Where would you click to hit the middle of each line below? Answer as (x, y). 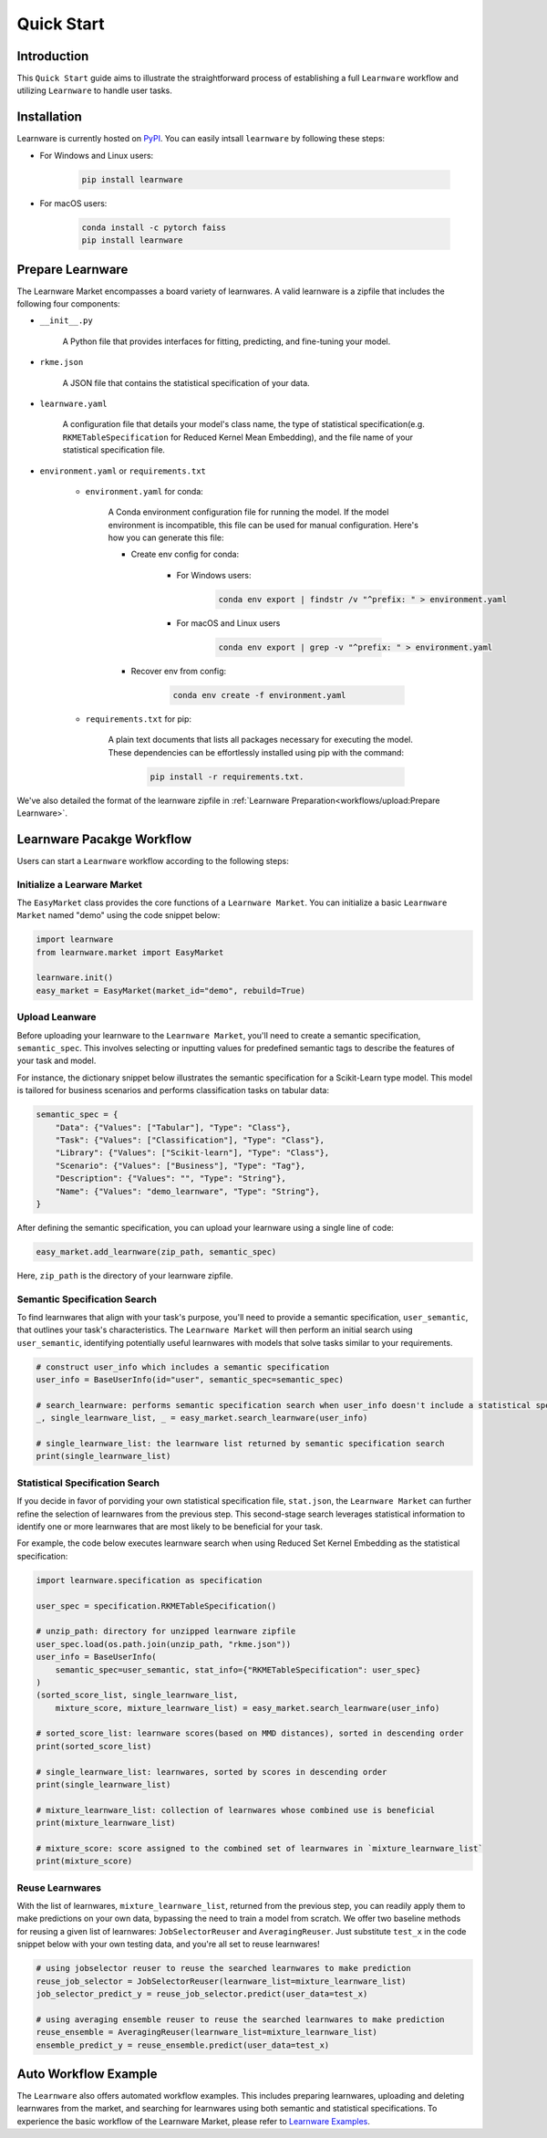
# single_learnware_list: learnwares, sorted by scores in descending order (212, 1772)
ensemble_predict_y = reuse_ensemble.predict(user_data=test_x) (183, 2045)
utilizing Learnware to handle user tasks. (95, 90)
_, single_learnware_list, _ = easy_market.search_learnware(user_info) (202, 1418)
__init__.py (66, 321)
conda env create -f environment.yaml (259, 695)
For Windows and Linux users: (97, 155)
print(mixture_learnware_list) (106, 1823)
